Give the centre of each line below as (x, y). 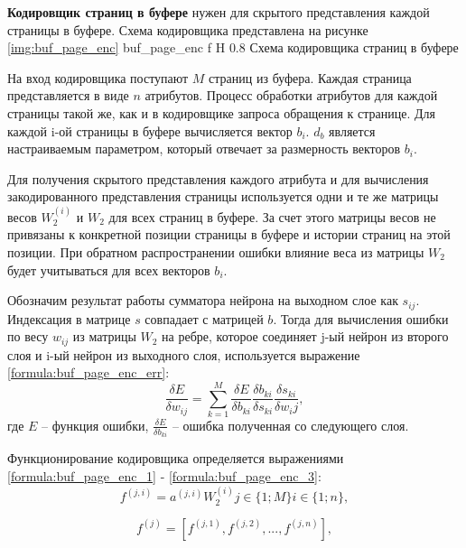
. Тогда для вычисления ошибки (361, 318)
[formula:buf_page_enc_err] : (89, 372)
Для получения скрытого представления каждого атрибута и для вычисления (218, 178)
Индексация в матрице (69, 318)
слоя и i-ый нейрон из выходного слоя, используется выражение (184, 354)
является (352, 130)
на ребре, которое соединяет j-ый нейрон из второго (305, 336)
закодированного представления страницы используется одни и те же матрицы (223, 196)
